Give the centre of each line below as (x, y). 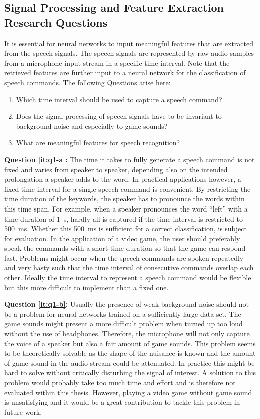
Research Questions (56, 22)
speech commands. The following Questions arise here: (87, 82)
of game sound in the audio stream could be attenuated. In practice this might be (129, 363)
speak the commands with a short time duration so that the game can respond (125, 248)
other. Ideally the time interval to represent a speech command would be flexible (128, 277)
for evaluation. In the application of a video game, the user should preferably (122, 238)
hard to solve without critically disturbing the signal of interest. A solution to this (130, 373)
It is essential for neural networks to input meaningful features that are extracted (129, 43)
